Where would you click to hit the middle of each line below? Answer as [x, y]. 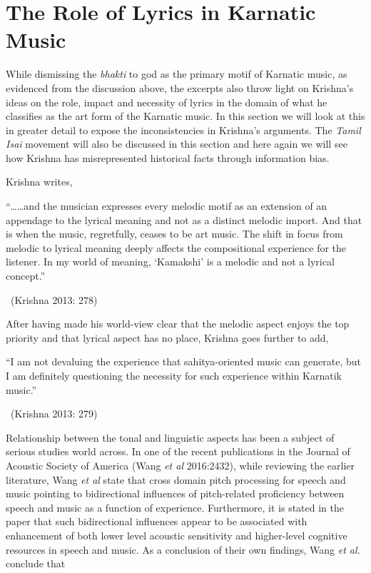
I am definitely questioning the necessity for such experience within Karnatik [174, 375]
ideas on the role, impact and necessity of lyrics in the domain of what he [167, 102]
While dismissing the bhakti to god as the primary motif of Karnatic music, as [177, 74]
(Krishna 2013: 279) [54, 414]
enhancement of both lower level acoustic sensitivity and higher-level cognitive [177, 535]
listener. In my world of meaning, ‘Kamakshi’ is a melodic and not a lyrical [170, 262]
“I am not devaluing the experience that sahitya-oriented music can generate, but [184, 361]
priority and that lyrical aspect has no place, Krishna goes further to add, [167, 337]
